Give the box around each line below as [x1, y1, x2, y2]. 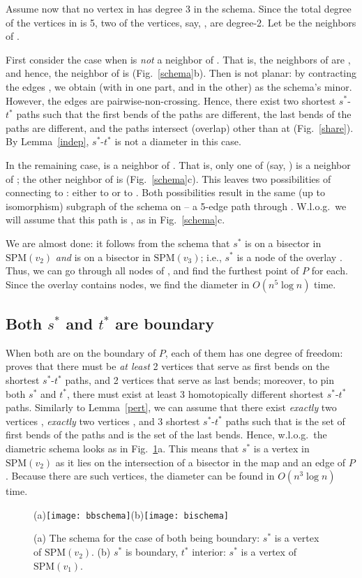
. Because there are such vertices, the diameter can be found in [6, 468, 275, 483]
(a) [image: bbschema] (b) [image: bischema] [33, 507, 229, 521]
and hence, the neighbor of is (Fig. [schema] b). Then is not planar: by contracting [6, 66, 357, 80]
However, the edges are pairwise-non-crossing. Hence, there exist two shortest [6, 93, 336, 108]
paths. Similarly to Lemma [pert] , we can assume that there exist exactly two [6, 400, 337, 415]
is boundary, [125, 544, 179, 559]
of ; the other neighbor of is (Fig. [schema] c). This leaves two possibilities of [6, 171, 331, 186]
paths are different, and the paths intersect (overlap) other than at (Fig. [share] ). [6, 120, 354, 135]
